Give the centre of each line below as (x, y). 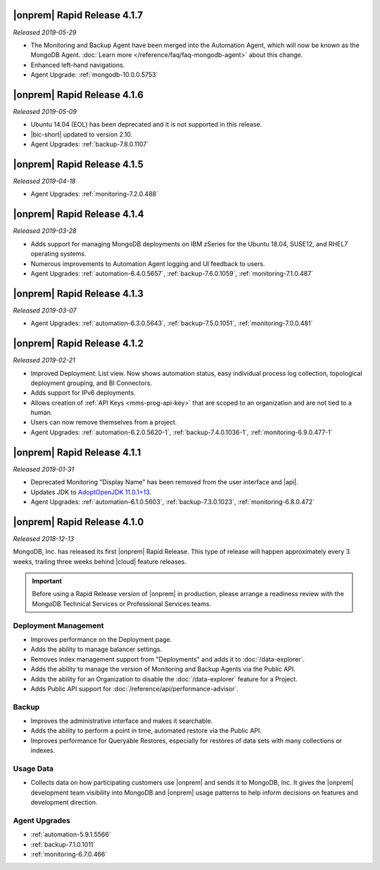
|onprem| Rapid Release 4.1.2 (78, 344)
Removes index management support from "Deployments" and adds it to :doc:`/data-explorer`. (168, 659)
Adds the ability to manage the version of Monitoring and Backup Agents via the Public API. (163, 669)
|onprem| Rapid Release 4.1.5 (78, 164)
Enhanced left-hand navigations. (78, 65)
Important (47, 581)
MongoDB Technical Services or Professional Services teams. (121, 604)
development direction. (64, 802)
